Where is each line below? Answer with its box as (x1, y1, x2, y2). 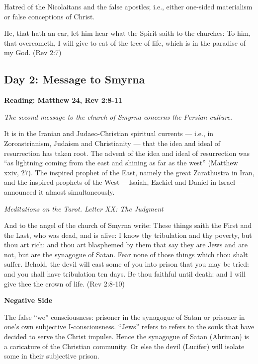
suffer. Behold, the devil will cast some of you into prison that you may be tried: (4, 259, 249, 269)
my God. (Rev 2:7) (4, 47, 62, 58)
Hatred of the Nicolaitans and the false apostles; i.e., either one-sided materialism (4, 1, 253, 11)
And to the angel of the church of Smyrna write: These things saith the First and (4, 220, 252, 230)
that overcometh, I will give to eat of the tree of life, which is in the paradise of (4, 37, 246, 48)
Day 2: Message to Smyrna (4, 72, 145, 87)
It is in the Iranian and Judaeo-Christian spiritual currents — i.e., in (4, 128, 214, 139)
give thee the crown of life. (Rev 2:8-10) (4, 278, 125, 289)
